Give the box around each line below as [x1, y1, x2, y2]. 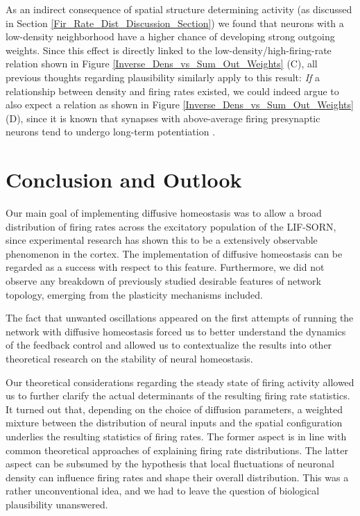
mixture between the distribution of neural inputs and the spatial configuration [6, 415, 343, 430]
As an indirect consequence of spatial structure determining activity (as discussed [6, 2, 352, 16]
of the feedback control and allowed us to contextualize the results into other [6, 338, 332, 352]
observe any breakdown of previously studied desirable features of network [6, 274, 321, 288]
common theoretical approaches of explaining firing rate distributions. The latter [6, 442, 349, 457]
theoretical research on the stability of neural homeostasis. [6, 351, 253, 365]
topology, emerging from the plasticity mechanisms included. [6, 287, 263, 301]
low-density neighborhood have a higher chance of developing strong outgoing [6, 29, 335, 44]
